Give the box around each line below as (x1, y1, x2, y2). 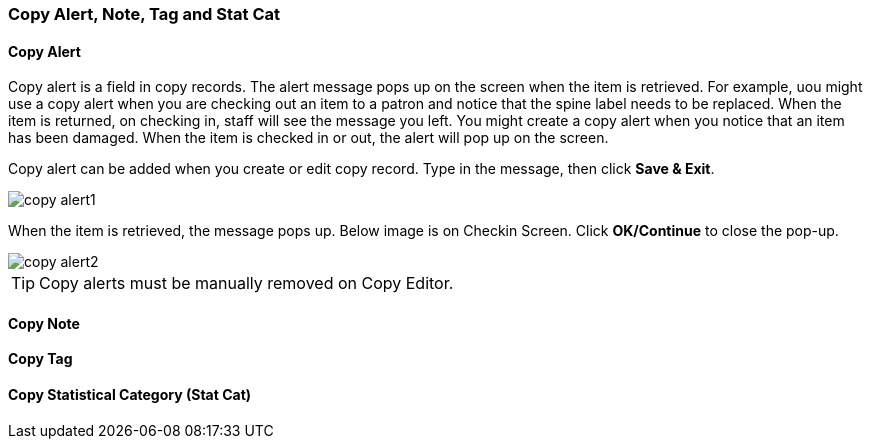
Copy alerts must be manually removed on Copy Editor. (39, 273, 454, 294)
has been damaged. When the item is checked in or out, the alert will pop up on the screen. (8, 129, 609, 147)
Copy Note (8, 314, 80, 332)
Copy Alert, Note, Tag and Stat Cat (8, 4, 281, 24)
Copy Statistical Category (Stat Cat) (8, 386, 252, 404)
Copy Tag (8, 350, 73, 368)
